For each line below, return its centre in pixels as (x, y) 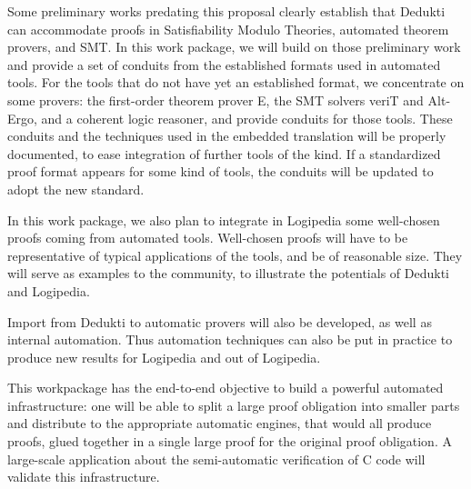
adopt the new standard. (76, 189)
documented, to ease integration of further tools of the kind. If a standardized (224, 153)
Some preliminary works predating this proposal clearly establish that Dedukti (226, 11)
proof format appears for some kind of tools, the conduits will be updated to (220, 171)
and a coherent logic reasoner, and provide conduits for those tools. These (247, 118)
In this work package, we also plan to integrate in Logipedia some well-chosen (224, 220)
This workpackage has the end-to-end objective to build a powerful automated (225, 388)
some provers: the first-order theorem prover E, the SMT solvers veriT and (215, 100)
